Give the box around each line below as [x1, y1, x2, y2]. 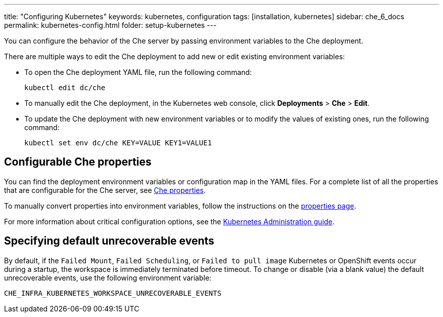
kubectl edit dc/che [24, 84, 106, 92]
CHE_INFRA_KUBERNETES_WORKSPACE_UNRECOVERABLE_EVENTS [4, 289, 221, 297]
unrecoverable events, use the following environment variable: [4, 273, 211, 282]
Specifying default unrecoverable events [4, 234, 214, 248]
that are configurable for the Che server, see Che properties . [4, 185, 206, 194]
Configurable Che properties [4, 155, 152, 169]
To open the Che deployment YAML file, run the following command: [24, 68, 252, 76]
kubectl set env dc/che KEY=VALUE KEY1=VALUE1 [24, 139, 212, 147]
